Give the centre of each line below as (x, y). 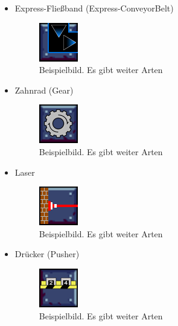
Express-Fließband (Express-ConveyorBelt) (94, 8)
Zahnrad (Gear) (44, 90)
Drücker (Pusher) (47, 254)
